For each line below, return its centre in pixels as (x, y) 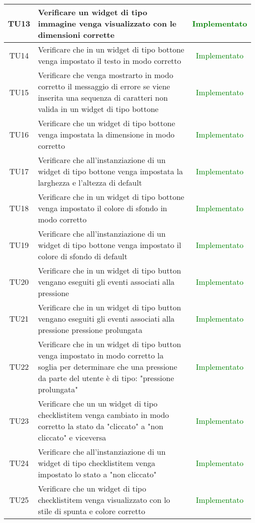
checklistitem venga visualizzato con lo (104, 500)
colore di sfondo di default (83, 256)
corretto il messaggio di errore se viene (104, 86)
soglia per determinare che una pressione (108, 367)
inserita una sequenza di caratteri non (103, 97)
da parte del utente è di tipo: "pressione (106, 378)
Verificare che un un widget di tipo (98, 403)
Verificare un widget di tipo (93, 12)
